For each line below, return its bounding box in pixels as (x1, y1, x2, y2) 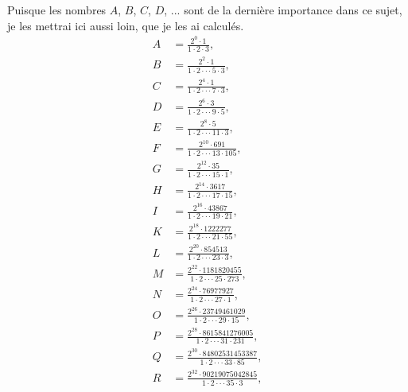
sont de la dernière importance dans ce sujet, (184, 2, 402, 17)
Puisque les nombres (7, 2, 107, 17)
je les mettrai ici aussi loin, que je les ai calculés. (7, 17, 244, 33)
